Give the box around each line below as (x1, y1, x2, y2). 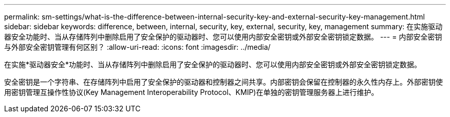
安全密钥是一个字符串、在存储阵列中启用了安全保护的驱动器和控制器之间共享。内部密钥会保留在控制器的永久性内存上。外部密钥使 (4, 77, 443, 86)
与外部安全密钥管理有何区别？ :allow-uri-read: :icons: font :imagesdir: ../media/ (4, 43, 271, 51)
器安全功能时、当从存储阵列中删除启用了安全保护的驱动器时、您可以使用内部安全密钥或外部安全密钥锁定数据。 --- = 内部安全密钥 (4, 32, 442, 41)
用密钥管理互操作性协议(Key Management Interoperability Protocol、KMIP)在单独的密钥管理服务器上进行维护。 (4, 88, 379, 96)
